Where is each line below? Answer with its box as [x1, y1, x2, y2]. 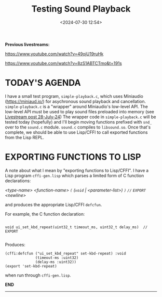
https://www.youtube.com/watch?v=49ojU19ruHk [5, 51, 104, 57]
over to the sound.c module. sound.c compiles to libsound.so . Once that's [5, 124, 151, 130]
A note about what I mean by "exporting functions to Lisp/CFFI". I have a [5, 167, 148, 173]
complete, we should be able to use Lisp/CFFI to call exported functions [5, 129, 148, 135]
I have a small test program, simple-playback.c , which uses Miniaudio [5, 93, 144, 99]
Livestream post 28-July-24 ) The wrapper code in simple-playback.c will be [5, 114, 156, 120]
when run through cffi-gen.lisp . [5, 272, 71, 278]
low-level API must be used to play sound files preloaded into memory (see [5, 109, 154, 114]
